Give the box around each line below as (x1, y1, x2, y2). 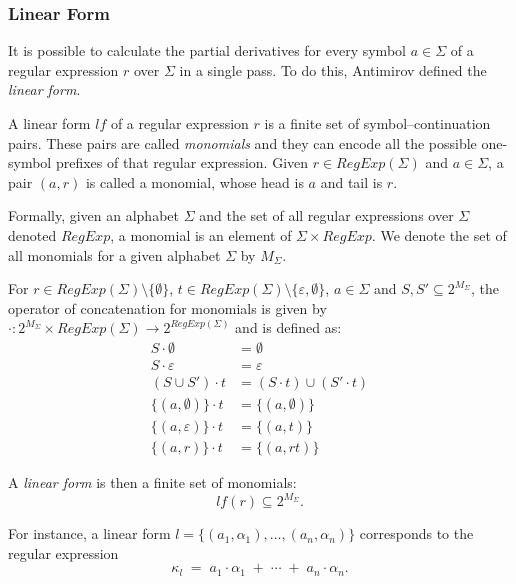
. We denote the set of (371, 224, 507, 245)
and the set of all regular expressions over (199, 205, 454, 226)
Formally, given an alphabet (8, 205, 179, 226)
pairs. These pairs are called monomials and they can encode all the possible (8, 132, 477, 153)
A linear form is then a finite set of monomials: (8, 472, 297, 493)
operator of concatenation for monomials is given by (8, 297, 327, 318)
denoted (8, 224, 57, 245)
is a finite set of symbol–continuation (264, 113, 491, 133)
